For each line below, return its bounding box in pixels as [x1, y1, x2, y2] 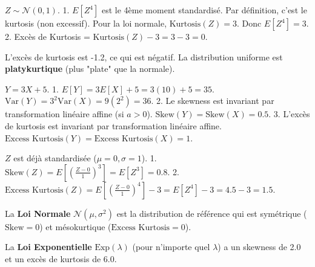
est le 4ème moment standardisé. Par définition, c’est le [101, 4, 307, 16]
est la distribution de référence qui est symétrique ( [116, 207, 307, 219]
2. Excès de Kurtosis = [5, 30, 90, 42]
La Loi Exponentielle [5, 240, 92, 253]
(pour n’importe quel [132, 240, 210, 253]
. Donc [236, 17, 262, 29]
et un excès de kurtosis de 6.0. [5, 252, 117, 265]
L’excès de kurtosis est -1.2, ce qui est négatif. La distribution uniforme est [5, 50, 283, 63]
